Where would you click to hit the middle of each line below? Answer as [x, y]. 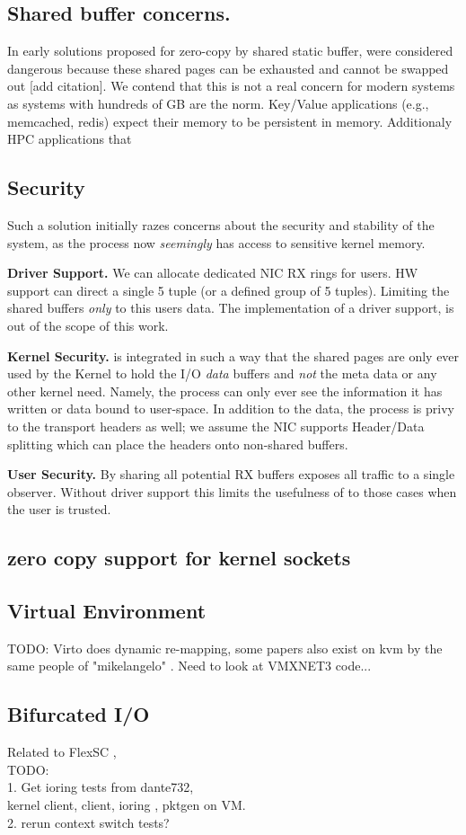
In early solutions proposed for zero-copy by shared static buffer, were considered [230, 51]
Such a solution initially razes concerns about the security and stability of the [221, 224]
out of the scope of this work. [88, 325]
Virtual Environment [107, 611]
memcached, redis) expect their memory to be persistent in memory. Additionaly [230, 121]
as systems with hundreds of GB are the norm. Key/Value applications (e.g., [218, 103]
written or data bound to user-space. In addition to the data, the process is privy [231, 409]
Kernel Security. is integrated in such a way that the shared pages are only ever [233, 355]
